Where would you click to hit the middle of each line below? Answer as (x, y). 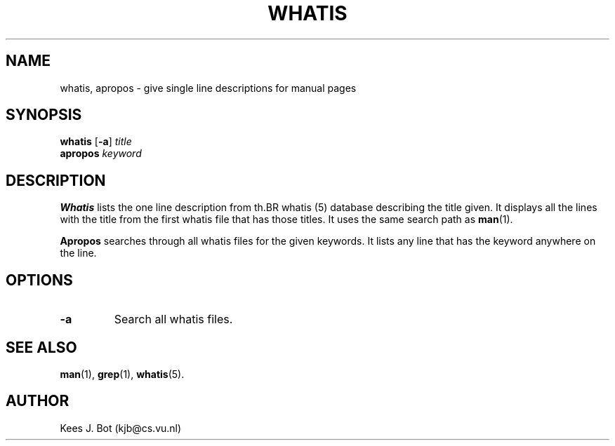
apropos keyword (101, 154)
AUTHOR (38, 401)
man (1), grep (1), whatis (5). (122, 374)
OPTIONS (39, 280)
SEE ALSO (41, 347)
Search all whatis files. (173, 319)
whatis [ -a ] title (96, 142)
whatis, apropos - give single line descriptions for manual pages (208, 88)
